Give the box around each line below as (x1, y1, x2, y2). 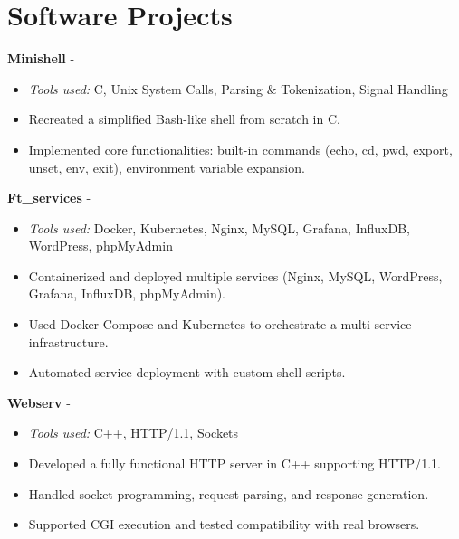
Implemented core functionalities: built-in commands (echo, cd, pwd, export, (28, 139, 453, 158)
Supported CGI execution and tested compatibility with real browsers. (28, 515, 420, 534)
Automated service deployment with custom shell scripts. (28, 363, 346, 382)
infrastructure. (28, 332, 109, 351)
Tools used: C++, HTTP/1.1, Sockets (28, 423, 239, 442)
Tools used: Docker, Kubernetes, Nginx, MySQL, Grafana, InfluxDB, (28, 218, 410, 237)
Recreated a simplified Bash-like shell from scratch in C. (28, 109, 340, 128)
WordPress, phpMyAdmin (28, 236, 173, 255)
